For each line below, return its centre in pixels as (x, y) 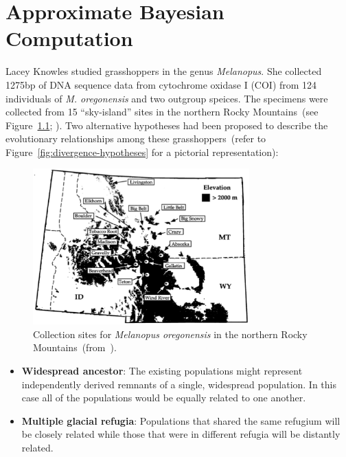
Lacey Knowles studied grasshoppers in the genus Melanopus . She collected (164, 71)
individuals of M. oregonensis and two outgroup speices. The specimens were (167, 98)
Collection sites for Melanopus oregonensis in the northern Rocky (170, 334)
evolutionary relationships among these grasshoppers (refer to (136, 138)
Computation (69, 38)
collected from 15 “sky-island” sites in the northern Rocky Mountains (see (162, 112)
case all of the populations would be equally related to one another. (164, 398)
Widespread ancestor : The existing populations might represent (162, 371)
